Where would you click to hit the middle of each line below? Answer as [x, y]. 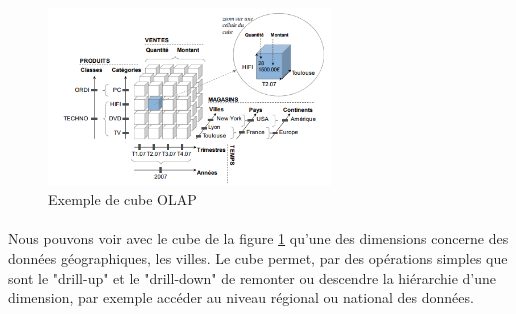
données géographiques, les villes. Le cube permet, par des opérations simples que [258, 257]
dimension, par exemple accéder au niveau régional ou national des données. [241, 297]
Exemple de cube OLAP [122, 199]
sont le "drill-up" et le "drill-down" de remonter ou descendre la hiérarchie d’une [252, 277]
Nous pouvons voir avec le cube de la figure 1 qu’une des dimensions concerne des [258, 238]
